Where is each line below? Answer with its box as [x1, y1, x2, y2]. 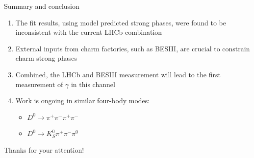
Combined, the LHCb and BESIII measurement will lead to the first [15, 69, 221, 79]
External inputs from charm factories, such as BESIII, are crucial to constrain [15, 43, 250, 53]
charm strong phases [15, 53, 77, 63]
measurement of [15, 79, 63, 89]
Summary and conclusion [4, 1, 79, 11]
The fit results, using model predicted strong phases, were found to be [15, 17, 226, 27]
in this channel [71, 79, 115, 89]
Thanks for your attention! [4, 144, 84, 155]
